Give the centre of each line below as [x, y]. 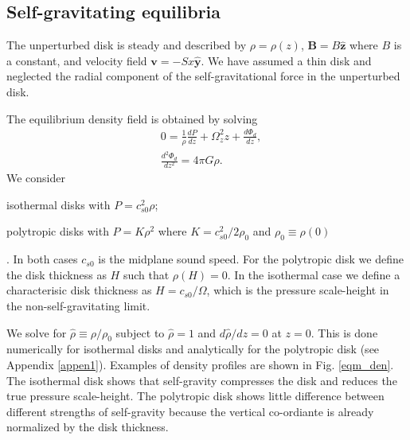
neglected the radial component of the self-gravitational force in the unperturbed [203, 76]
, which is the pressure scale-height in [298, 290]
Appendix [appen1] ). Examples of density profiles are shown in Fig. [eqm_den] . [200, 364]
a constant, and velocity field [77, 60]
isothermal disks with [59, 204]
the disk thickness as [57, 274]
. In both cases [42, 259]
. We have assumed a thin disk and [286, 60]
